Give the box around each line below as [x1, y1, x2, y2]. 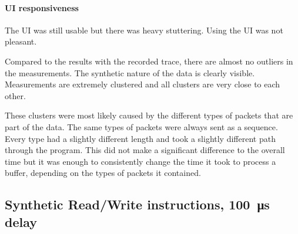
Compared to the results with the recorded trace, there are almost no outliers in [5, 55, 293, 67]
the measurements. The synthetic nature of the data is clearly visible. [5, 66, 255, 79]
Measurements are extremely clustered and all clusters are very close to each [5, 78, 280, 90]
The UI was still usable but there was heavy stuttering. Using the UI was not [5, 23, 283, 36]
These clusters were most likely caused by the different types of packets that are [5, 109, 293, 121]
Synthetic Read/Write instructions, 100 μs [5, 195, 270, 213]
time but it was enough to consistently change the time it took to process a [5, 155, 276, 167]
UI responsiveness [5, 1, 79, 13]
